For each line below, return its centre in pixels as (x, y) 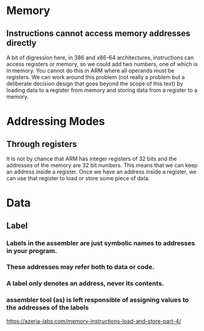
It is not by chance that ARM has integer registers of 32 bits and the (92, 159)
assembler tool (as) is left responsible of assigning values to (98, 300)
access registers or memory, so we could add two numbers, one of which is (102, 64)
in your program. (32, 251)
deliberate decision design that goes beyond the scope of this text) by (95, 84)
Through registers (42, 144)
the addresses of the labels (47, 308)
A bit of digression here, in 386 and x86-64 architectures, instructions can (100, 58)
